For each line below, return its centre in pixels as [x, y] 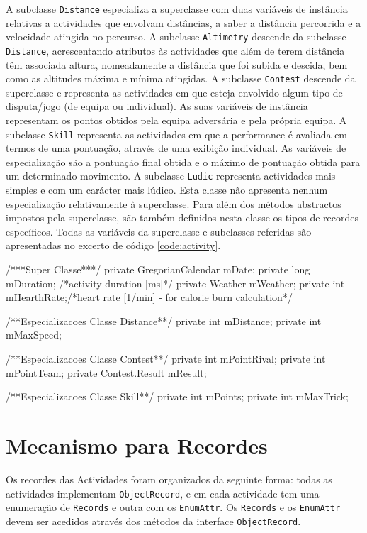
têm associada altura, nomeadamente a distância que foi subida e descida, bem [177, 64]
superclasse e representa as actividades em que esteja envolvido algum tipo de [174, 92]
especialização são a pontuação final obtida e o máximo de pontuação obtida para [183, 161]
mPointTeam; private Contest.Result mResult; [106, 372]
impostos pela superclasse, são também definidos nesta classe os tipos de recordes [182, 218]
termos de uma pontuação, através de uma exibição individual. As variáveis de [176, 148]
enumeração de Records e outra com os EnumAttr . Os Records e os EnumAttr [173, 507]
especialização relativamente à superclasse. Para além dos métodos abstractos [174, 203]
